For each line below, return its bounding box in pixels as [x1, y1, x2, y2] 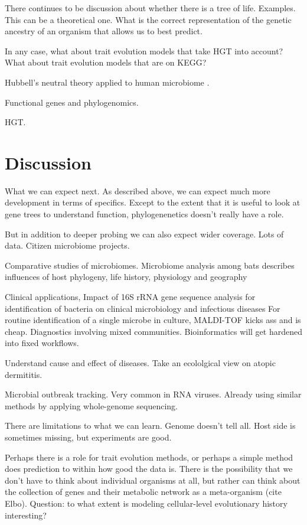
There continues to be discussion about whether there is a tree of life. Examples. [5, 2, 296, 14]
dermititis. [5, 368, 43, 380]
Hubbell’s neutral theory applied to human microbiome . [5, 76, 210, 88]
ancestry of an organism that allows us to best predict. [5, 25, 203, 37]
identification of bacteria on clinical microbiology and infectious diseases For [5, 302, 280, 314]
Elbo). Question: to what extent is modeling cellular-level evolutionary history [5, 497, 288, 509]
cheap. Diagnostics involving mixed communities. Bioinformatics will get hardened [5, 325, 302, 337]
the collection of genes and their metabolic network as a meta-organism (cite [5, 485, 282, 498]
